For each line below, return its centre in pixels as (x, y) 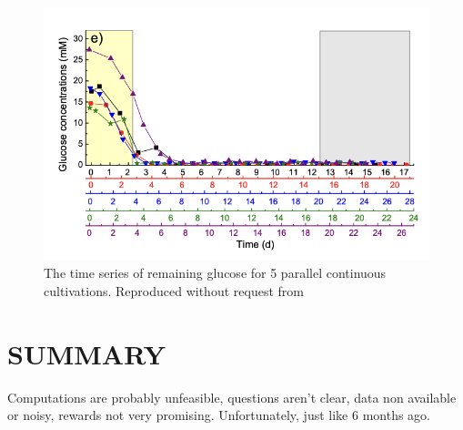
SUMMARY (86, 353)
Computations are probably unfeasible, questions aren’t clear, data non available (232, 397)
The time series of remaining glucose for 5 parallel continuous (215, 273)
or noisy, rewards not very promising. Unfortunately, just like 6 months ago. (219, 415)
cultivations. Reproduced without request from (174, 291)
